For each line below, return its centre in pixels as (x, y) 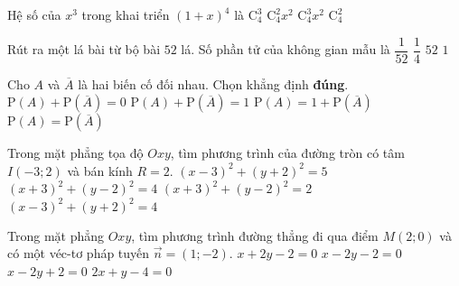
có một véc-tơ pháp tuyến (79, 253)
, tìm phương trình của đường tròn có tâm (287, 153)
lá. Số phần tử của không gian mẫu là (286, 49)
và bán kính (100, 170)
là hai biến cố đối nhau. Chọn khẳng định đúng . (213, 83)
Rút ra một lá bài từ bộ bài (84, 49)
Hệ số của (34, 14)
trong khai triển (126, 14)
